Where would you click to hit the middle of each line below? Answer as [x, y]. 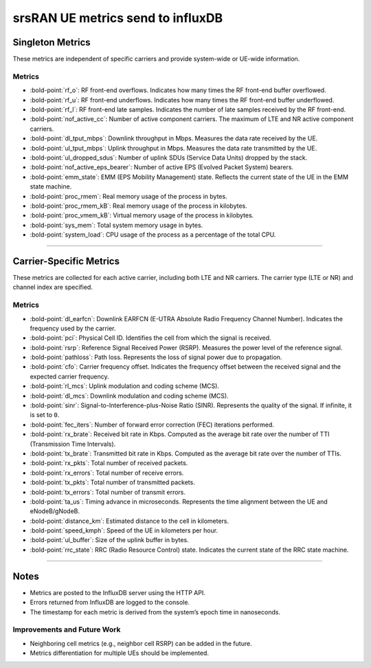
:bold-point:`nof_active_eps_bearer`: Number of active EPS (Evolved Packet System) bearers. [162, 167]
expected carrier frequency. [69, 376]
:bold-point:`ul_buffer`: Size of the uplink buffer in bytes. [109, 540]
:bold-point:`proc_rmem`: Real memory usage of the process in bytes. [128, 196]
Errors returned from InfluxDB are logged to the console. [110, 603]
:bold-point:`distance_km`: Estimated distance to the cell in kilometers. [130, 521]
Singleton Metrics [52, 42]
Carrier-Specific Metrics [66, 261]
